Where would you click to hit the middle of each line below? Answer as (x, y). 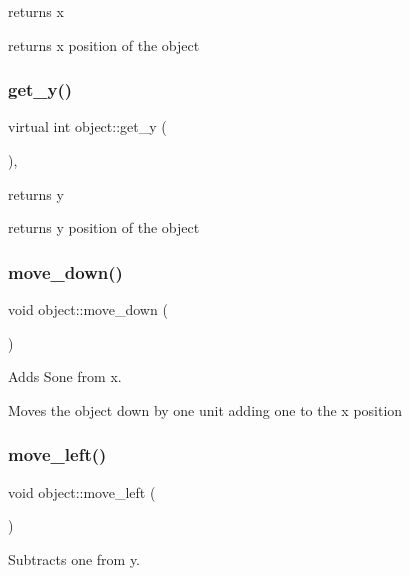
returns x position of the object (104, 44)
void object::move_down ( (88, 309)
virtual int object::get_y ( (87, 126)
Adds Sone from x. (65, 376)
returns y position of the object (104, 227)
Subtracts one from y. (74, 558)
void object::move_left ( (82, 491)
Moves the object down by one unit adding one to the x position (205, 409)
